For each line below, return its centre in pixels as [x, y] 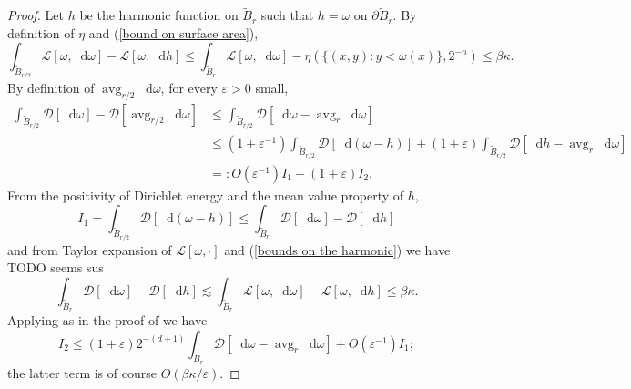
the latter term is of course [82, 372]
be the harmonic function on [159, 15]
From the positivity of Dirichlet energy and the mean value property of [206, 194]
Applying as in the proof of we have [107, 320]
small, [272, 87]
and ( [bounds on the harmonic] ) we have [337, 249]
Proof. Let [36, 15]
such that [287, 15]
